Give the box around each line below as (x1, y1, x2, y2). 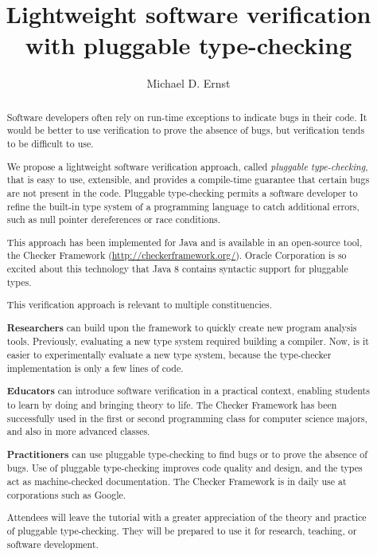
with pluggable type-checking (25, 29, 352, 61)
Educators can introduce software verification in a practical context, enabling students (6, 384, 370, 398)
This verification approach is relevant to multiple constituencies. (6, 298, 273, 311)
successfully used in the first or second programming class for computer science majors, (6, 411, 367, 425)
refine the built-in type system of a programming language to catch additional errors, (6, 199, 360, 213)
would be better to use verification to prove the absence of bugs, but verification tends (6, 123, 365, 137)
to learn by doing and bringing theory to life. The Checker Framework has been (6, 397, 337, 411)
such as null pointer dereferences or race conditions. (6, 213, 221, 226)
